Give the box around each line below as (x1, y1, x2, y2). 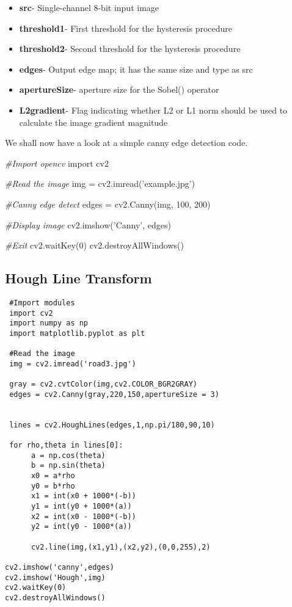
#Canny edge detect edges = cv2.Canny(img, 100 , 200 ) (5, 197, 211, 210)
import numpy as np (9, 319, 89, 328)
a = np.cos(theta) (31, 451, 106, 460)
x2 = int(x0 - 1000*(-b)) (31, 512, 136, 521)
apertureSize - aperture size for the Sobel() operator (19, 83, 219, 96)
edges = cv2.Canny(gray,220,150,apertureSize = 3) (9, 390, 219, 399)
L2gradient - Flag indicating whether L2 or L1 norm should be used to (19, 103, 288, 116)
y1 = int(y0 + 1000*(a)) (31, 502, 132, 511)
